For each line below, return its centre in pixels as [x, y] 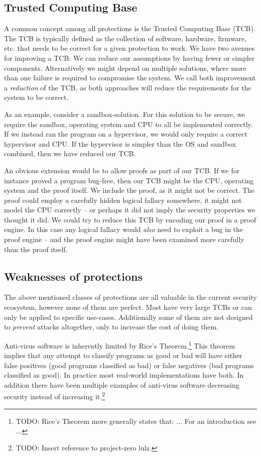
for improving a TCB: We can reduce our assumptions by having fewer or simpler [129, 58]
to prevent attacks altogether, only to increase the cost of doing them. [111, 327]
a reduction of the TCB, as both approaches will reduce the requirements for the [128, 87]
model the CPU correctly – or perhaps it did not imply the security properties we [130, 210]
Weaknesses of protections [73, 276]
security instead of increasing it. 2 [54, 396]
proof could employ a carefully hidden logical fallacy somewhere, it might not [123, 200]
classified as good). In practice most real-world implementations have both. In [124, 375]
